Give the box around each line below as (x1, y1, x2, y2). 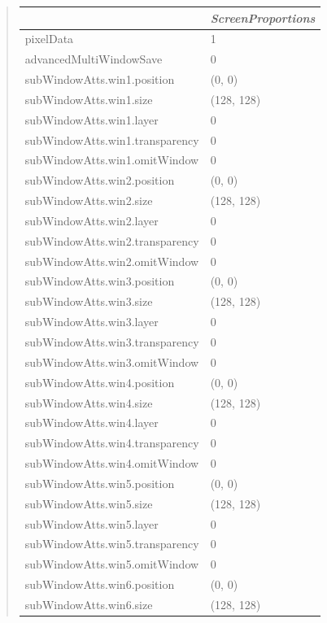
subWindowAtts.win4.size (24, 394, 153, 411)
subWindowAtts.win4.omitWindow (24, 455, 199, 472)
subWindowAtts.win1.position (24, 71, 175, 88)
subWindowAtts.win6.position (24, 576, 175, 593)
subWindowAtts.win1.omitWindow (24, 151, 199, 168)
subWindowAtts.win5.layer (24, 515, 159, 532)
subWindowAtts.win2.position (24, 172, 175, 189)
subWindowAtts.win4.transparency (24, 434, 199, 451)
